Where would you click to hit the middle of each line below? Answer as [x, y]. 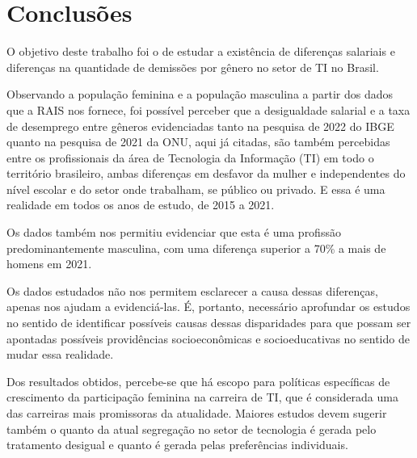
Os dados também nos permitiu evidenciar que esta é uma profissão [174, 232]
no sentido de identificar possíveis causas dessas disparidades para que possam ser [209, 323]
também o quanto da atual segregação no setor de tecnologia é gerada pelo [192, 429]
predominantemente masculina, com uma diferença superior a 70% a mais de [196, 248]
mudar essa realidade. [60, 354]
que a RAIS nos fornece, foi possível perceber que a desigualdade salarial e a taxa [208, 109]
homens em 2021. [49, 264]
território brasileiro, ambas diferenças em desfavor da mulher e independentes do [206, 173]
